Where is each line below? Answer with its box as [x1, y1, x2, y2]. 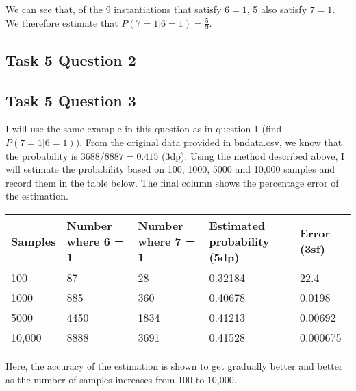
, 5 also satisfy [246, 2, 307, 16]
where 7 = [138, 233, 196, 249]
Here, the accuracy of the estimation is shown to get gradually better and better [5, 358, 343, 372]
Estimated [209, 217, 266, 233]
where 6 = [66, 233, 125, 249]
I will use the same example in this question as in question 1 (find [5, 121, 282, 136]
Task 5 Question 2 [5, 49, 136, 70]
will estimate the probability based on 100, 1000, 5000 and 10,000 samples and [5, 162, 335, 176]
